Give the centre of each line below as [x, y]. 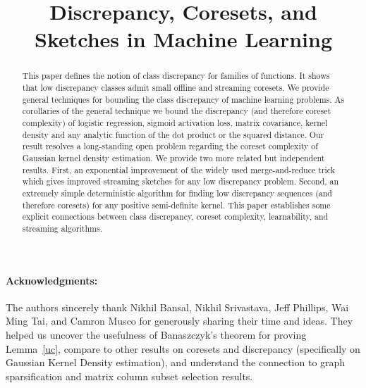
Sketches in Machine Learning [183, 39]
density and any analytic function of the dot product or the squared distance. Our [173, 134]
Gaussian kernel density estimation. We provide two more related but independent [173, 157]
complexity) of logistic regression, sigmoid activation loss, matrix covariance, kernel [175, 122]
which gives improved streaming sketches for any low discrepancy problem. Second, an [181, 181]
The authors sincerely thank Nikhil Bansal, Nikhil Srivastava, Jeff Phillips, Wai [177, 307]
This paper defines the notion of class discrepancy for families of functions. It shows [176, 76]
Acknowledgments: [52, 280]
